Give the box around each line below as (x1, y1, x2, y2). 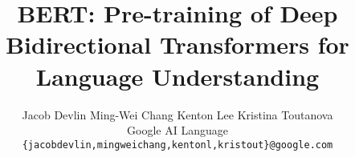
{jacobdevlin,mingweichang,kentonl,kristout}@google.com (22, 139, 333, 151)
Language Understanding (35, 59, 320, 92)
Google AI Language (127, 122, 228, 139)
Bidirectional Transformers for (6, 28, 349, 61)
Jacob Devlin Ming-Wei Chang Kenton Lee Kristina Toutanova (22, 106, 333, 123)
